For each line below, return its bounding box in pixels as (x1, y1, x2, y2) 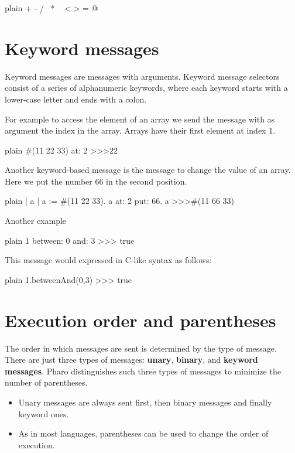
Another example (5, 214, 67, 227)
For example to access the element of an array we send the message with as (5, 113, 275, 125)
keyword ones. (18, 407, 69, 420)
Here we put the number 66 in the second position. (5, 175, 187, 187)
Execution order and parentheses (5, 308, 276, 332)
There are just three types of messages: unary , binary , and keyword (5, 353, 258, 366)
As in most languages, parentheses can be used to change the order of (18, 427, 269, 440)
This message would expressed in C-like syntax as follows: (5, 254, 212, 266)
